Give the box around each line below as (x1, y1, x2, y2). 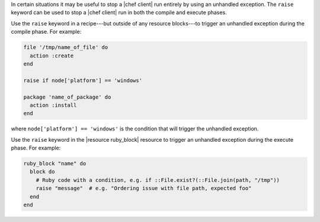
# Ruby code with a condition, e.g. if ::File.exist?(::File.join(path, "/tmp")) (36, 177, 280, 183)
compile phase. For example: (11, 28, 82, 35)
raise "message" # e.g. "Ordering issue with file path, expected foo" (36, 185, 252, 192)
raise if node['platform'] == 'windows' (23, 77, 142, 84)
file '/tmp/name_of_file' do (23, 44, 108, 51)
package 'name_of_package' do (23, 93, 111, 100)
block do (30, 168, 55, 175)
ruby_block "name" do (23, 160, 87, 167)
